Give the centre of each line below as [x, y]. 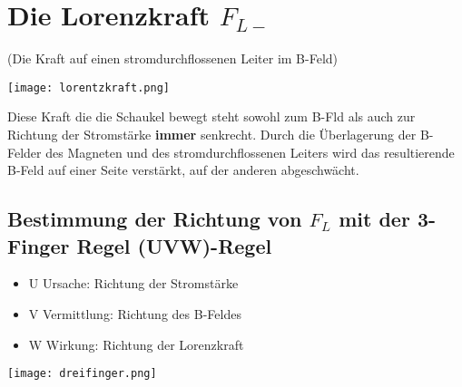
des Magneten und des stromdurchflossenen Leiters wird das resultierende [250, 152]
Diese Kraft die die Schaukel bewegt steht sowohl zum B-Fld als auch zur [211, 116]
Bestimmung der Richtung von [155, 219]
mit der [374, 219]
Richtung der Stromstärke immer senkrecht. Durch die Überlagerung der [212, 134]
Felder [25, 152]
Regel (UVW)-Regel [174, 245]
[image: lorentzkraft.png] [88, 87]
